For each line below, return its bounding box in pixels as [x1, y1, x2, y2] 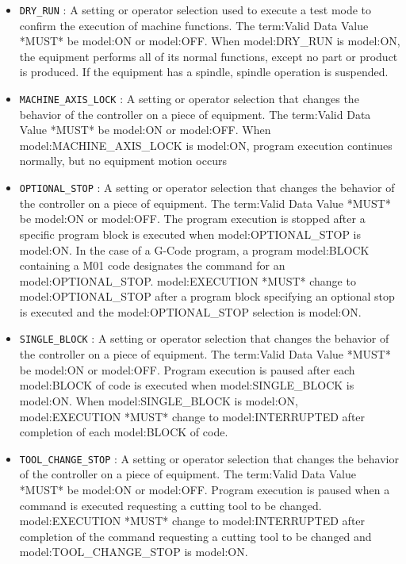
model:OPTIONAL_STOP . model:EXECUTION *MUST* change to [19, 272, 356, 289]
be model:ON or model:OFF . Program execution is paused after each [19, 361, 355, 378]
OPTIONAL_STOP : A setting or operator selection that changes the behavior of [19, 179, 395, 196]
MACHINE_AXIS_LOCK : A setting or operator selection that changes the [19, 90, 359, 107]
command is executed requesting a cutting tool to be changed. [19, 497, 322, 513]
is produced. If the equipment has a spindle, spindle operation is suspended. [19, 63, 389, 80]
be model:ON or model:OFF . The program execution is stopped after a [19, 210, 366, 227]
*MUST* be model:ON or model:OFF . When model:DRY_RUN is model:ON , [19, 33, 400, 49]
